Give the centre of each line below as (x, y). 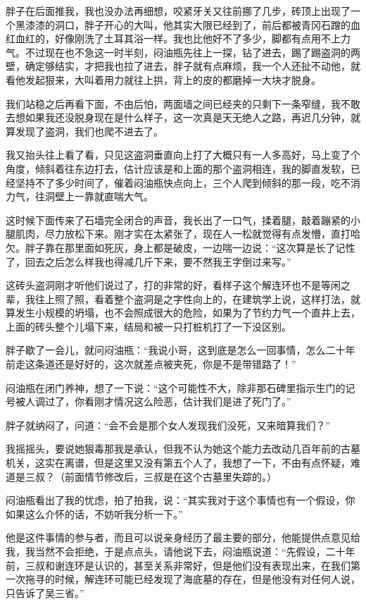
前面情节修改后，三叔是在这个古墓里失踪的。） (170, 476)
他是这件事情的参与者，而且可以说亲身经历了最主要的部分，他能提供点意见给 (183, 537)
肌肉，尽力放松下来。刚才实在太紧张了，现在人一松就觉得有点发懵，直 (178, 234)
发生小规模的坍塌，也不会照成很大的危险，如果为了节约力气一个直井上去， (188, 313)
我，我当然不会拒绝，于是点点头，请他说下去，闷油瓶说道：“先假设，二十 (176, 551)
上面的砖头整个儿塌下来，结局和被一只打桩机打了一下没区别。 (149, 326)
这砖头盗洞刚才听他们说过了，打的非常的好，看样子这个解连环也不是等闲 (173, 285)
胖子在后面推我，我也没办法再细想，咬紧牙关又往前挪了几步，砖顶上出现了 (178, 11)
